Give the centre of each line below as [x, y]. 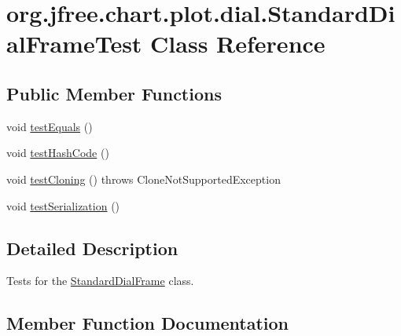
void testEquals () [50, 126]
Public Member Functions [114, 93]
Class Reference [238, 44]
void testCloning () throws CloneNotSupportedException [143, 179]
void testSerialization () [63, 205]
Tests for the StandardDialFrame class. [100, 281]
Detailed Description [92, 248]
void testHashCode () [58, 153]
